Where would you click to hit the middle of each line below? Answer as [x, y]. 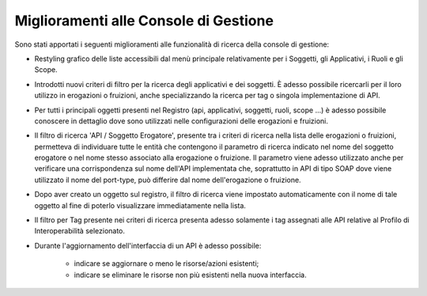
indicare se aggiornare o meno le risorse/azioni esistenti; [166, 264]
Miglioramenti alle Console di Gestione [144, 21]
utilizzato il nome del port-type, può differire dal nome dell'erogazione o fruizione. [168, 180]
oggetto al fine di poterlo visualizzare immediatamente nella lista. [140, 205]
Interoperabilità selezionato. [80, 231]
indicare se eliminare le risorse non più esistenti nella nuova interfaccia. [191, 275]
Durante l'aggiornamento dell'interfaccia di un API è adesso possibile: [148, 245]
